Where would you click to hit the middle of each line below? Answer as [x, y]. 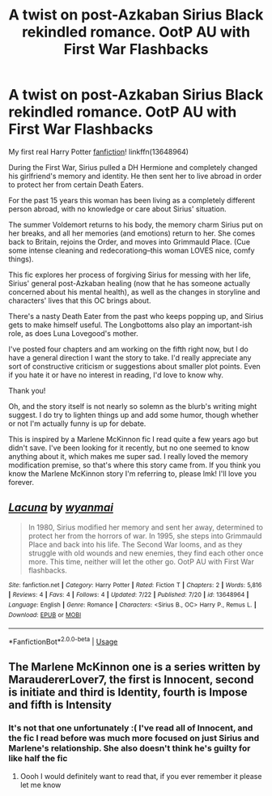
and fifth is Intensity [60, 705]
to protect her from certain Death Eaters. [76, 185]
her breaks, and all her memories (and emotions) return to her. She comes [132, 233]
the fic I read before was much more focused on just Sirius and [134, 739]
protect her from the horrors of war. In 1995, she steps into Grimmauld [145, 535]
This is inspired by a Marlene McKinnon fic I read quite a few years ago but [134, 439]
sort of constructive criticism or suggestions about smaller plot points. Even [134, 366]
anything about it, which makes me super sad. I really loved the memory [128, 456]
